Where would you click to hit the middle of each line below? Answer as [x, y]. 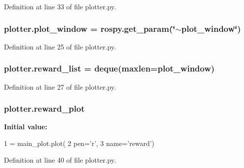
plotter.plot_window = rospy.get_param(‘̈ [90, 28]
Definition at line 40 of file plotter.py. [60, 159]
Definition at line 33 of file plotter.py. [60, 6]
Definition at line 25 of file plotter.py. [60, 46]
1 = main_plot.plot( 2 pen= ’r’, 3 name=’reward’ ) [79, 143]
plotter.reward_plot [44, 108]
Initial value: [26, 127]
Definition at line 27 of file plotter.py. [60, 86]
